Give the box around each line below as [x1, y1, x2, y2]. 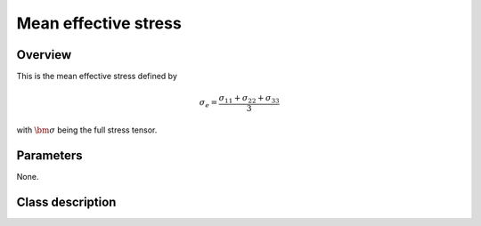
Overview [16, 47, 72, 62]
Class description [16, 194, 117, 209]
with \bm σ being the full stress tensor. [16, 125, 158, 135]
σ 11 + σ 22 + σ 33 [218, 93, 280, 106]
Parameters [16, 148, 83, 163]
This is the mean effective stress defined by [16, 71, 178, 82]
